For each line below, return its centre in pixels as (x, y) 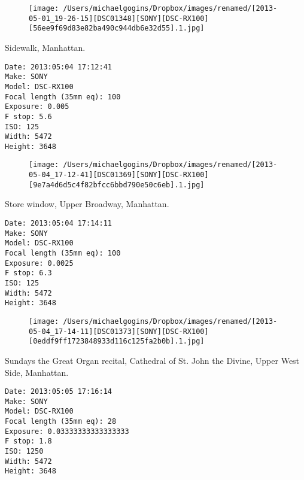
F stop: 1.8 (28, 441)
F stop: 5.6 (28, 116)
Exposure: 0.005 (37, 107)
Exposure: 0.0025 (39, 263)
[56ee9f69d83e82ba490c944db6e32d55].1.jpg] (117, 28)
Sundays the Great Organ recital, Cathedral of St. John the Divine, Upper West (152, 360)
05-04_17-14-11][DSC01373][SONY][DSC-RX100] (119, 331)
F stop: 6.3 (28, 273)
